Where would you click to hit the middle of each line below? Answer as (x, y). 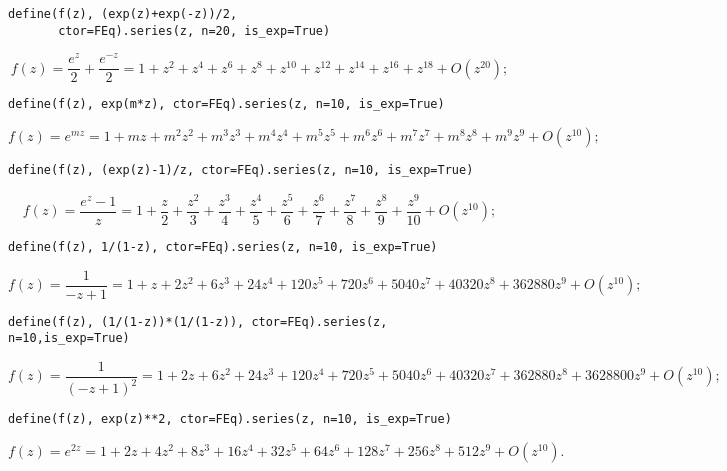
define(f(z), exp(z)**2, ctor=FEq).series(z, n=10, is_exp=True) (230, 419)
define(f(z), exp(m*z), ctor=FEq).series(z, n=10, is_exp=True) (226, 104)
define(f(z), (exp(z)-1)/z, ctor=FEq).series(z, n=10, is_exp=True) (241, 170)
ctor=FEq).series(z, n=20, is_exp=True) (194, 30)
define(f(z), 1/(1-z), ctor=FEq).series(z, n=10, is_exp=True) (223, 246)
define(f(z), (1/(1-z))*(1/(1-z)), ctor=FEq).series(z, (198, 321)
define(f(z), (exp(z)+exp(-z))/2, (123, 14)
